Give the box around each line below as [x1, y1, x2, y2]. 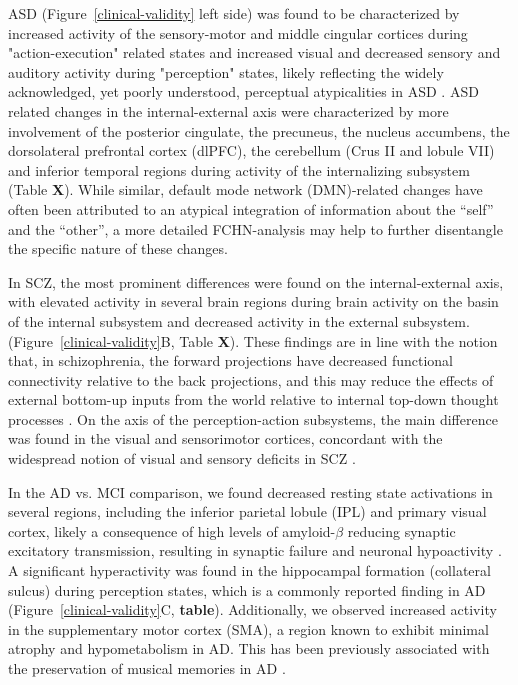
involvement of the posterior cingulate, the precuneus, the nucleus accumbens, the [8, 120, 510, 141]
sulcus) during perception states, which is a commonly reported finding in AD [8, 579, 486, 600]
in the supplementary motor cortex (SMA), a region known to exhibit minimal [8, 618, 489, 639]
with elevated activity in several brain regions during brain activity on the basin [8, 291, 499, 312]
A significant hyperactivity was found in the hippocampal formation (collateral [8, 560, 491, 581]
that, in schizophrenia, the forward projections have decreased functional [8, 350, 453, 371]
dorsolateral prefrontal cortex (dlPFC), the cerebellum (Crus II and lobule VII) [8, 140, 495, 161]
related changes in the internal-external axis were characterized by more [8, 100, 449, 121]
